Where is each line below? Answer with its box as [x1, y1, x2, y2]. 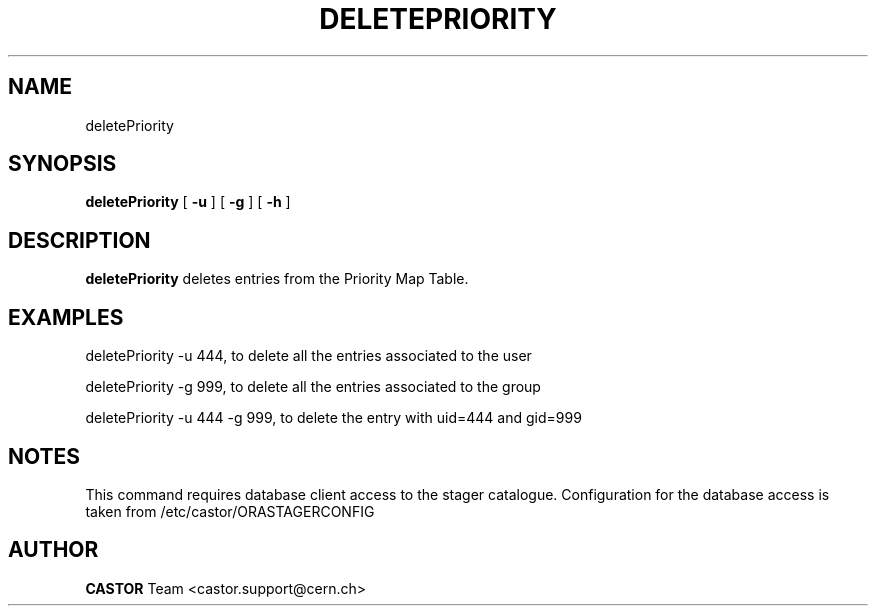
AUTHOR [8, 537, 99, 563]
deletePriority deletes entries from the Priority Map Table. [85, 270, 469, 288]
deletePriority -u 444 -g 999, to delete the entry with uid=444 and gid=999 [85, 409, 582, 427]
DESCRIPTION [8, 227, 151, 253]
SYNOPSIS [8, 151, 117, 177]
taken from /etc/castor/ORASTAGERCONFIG [85, 502, 375, 520]
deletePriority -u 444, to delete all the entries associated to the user [85, 347, 532, 365]
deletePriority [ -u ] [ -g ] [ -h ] [85, 193, 291, 211]
